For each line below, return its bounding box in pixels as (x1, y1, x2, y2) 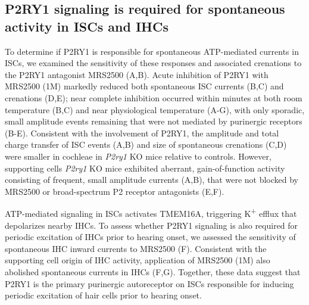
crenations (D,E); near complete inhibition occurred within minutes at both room (5, 91, 302, 104)
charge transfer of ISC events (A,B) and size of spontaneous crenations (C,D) (5, 138, 287, 151)
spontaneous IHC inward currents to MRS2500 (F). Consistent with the (5, 242, 267, 254)
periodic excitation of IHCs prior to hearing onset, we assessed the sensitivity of (5, 231, 296, 243)
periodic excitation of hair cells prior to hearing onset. (5, 289, 202, 301)
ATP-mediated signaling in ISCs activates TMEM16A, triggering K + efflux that (5, 206, 297, 219)
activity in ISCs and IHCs (5, 17, 168, 35)
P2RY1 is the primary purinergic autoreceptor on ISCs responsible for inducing (5, 277, 294, 290)
